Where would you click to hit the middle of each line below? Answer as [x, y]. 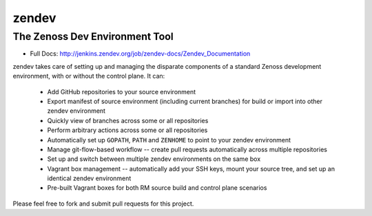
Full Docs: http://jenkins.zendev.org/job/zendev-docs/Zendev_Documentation [140, 54]
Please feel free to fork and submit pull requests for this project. [103, 204]
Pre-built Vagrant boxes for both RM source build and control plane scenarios [157, 188]
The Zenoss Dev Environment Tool [93, 36]
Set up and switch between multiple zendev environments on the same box [154, 159]
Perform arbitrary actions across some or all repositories [127, 130]
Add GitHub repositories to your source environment [122, 91]
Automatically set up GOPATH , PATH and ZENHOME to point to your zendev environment [169, 140]
